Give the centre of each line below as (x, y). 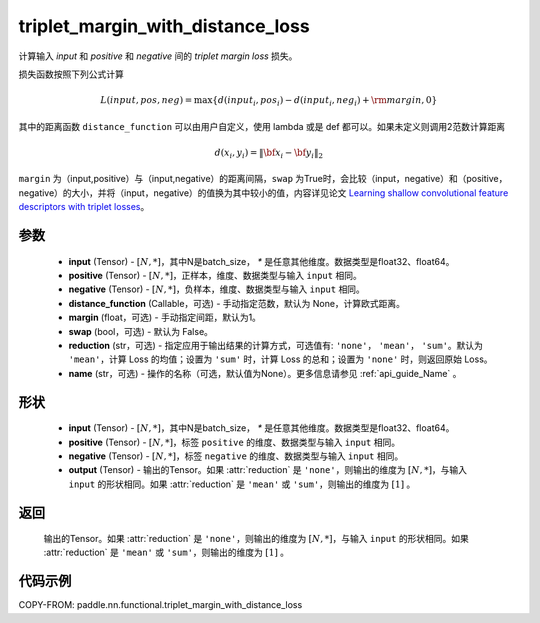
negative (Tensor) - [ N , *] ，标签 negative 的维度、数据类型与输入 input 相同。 (236, 456)
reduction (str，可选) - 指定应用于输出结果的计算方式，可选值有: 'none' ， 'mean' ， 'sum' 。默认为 (276, 345)
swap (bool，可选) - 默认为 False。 (141, 331)
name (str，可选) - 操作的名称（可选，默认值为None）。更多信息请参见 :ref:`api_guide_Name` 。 (265, 373)
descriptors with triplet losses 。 (84, 207)
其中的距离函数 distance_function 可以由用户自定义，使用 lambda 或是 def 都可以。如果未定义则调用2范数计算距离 (261, 126)
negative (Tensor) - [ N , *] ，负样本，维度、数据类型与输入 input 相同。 (216, 289)
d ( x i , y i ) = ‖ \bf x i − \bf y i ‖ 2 (269, 153)
